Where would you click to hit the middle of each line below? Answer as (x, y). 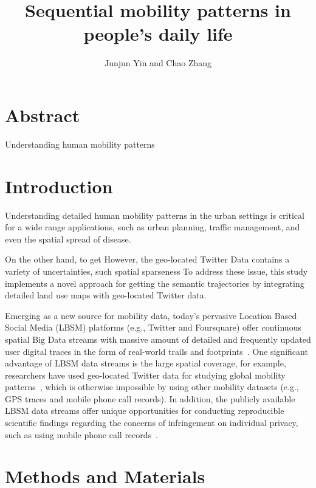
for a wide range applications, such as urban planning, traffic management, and (153, 227)
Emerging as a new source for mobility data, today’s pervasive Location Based (151, 315)
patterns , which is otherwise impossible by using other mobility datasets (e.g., (152, 387)
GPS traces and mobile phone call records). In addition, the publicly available (150, 398)
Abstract (43, 115)
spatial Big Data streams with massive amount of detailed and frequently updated (158, 339)
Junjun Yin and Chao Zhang (158, 63)
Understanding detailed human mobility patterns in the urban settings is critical (155, 215)
